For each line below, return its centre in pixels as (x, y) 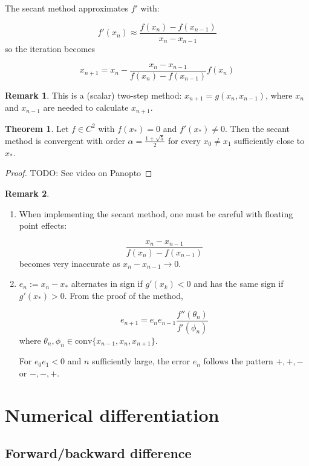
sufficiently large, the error (141, 361)
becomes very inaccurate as (70, 263)
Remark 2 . (27, 193)
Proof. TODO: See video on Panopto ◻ (79, 173)
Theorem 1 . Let (37, 128)
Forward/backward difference (98, 453)
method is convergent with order (65, 140)
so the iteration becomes (50, 49)
